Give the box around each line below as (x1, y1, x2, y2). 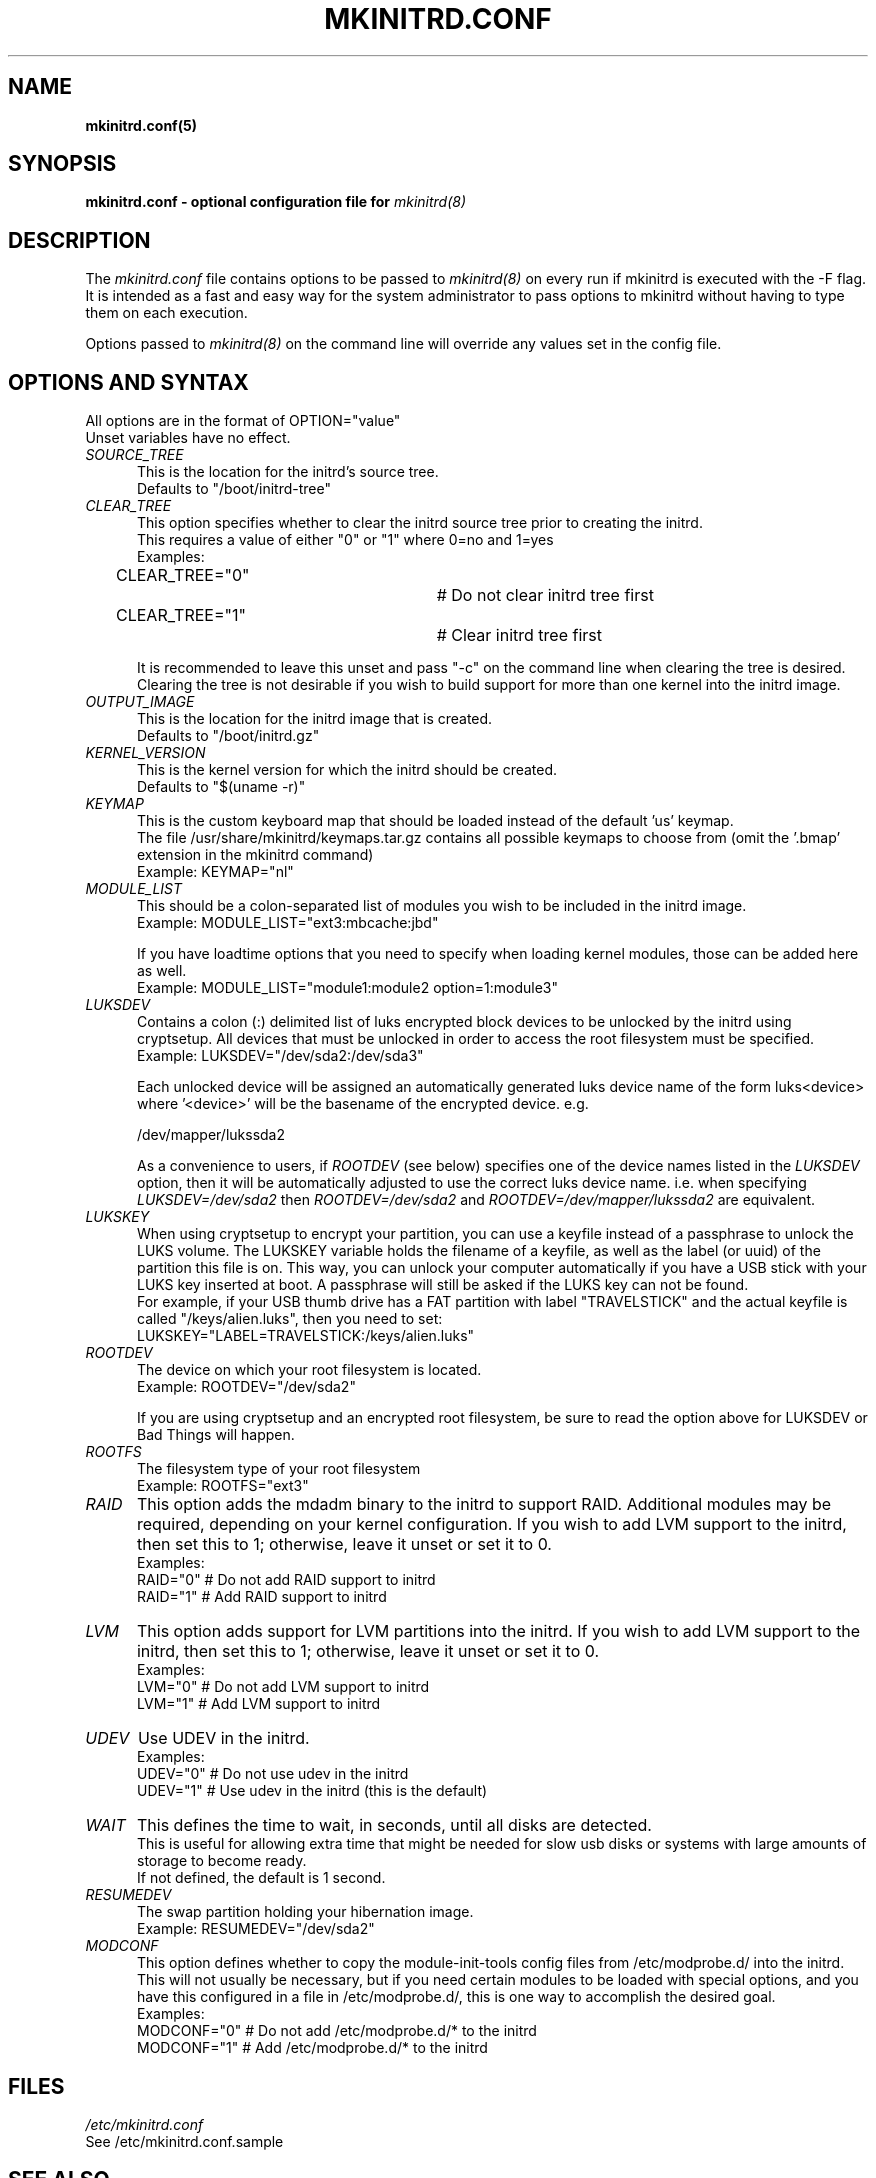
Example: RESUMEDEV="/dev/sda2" (137, 1920, 375, 1938)
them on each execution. (85, 304, 248, 322)
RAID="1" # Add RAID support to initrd (137, 1588, 387, 1606)
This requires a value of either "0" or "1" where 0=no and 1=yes (137, 531, 554, 549)
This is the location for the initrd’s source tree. (137, 463, 439, 481)
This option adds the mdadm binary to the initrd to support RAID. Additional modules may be (136, 1494, 832, 1515)
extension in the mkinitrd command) (137, 846, 374, 864)
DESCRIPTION (8, 227, 151, 253)
